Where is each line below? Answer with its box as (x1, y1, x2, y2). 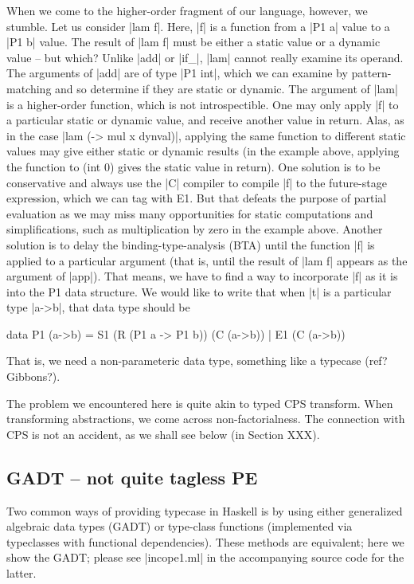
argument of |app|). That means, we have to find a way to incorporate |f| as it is (6, 268, 398, 284)
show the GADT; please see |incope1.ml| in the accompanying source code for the (6, 549, 404, 566)
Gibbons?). (6, 368, 61, 385)
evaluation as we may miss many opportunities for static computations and (6, 205, 373, 221)
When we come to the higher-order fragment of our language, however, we (6, 2, 368, 18)
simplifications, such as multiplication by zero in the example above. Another (6, 221, 383, 237)
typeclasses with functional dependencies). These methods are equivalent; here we (6, 533, 404, 550)
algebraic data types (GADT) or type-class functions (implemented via (6, 518, 353, 535)
